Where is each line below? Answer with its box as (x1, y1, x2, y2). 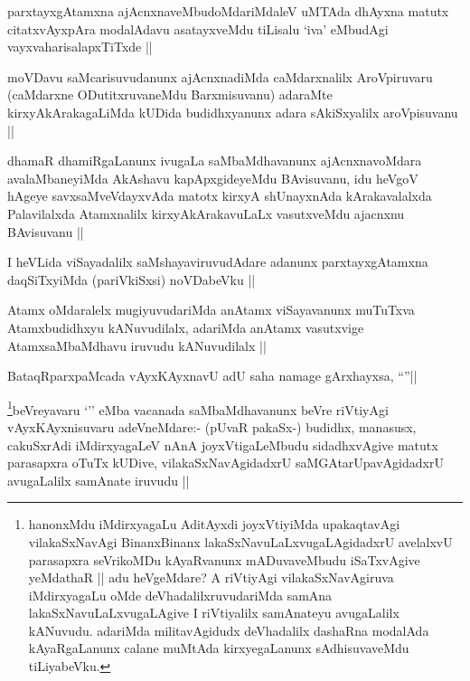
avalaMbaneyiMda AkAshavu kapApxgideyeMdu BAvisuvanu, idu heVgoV (7, 168, 418, 187)
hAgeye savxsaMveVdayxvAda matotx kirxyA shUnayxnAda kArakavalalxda (7, 186, 432, 205)
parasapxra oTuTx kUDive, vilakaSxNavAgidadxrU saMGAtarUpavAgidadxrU (7, 453, 444, 472)
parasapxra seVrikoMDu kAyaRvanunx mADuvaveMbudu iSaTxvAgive (28, 550, 420, 569)
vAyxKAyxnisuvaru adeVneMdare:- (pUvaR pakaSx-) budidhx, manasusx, (7, 417, 417, 436)
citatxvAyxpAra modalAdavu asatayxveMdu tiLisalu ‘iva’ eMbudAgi (7, 19, 389, 38)
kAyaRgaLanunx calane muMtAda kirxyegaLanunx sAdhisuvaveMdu (28, 638, 409, 657)
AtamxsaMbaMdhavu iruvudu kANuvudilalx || (7, 336, 267, 355)
